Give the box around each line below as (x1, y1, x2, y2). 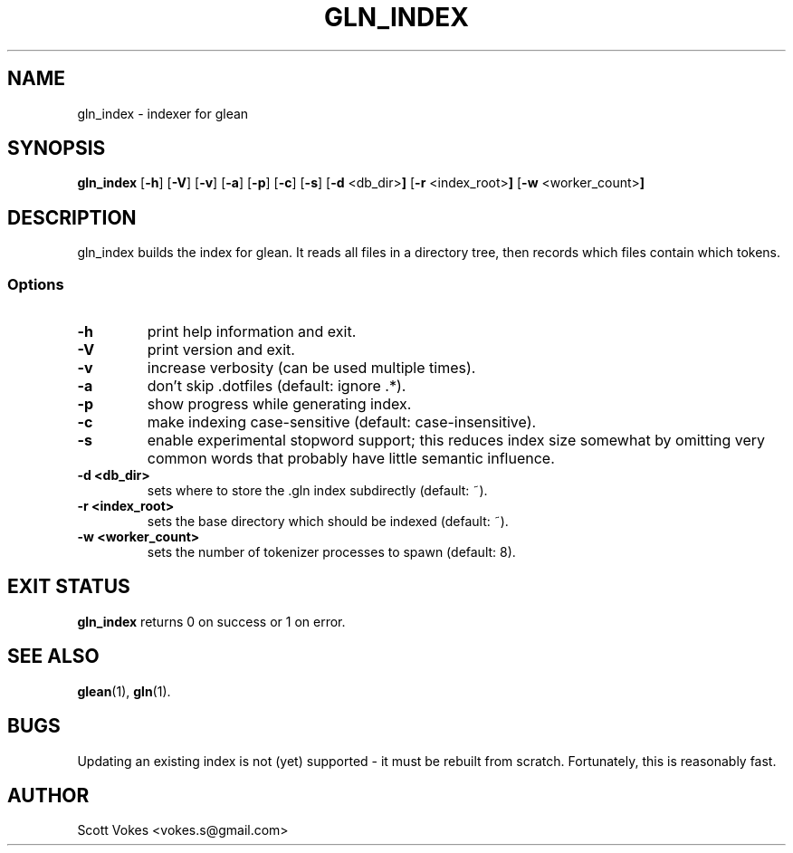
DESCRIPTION (7, 206, 137, 229)
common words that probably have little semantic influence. (147, 449, 555, 468)
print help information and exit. (147, 322, 357, 341)
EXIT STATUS (7, 575, 130, 599)
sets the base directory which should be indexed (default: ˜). (147, 513, 509, 530)
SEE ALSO (7, 645, 100, 668)
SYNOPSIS (7, 137, 106, 160)
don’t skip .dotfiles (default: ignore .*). (147, 377, 406, 396)
